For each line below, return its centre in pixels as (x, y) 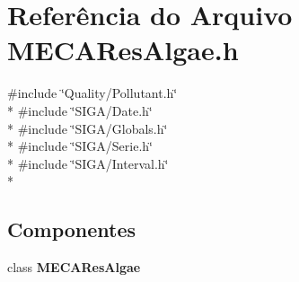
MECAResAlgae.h (123, 50)
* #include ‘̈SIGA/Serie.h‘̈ (80, 146)
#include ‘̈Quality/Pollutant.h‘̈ (92, 93)
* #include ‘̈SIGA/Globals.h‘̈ (88, 128)
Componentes (72, 229)
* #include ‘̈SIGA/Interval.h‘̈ (88, 163)
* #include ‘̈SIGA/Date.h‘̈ (80, 110)
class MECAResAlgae (74, 267)
